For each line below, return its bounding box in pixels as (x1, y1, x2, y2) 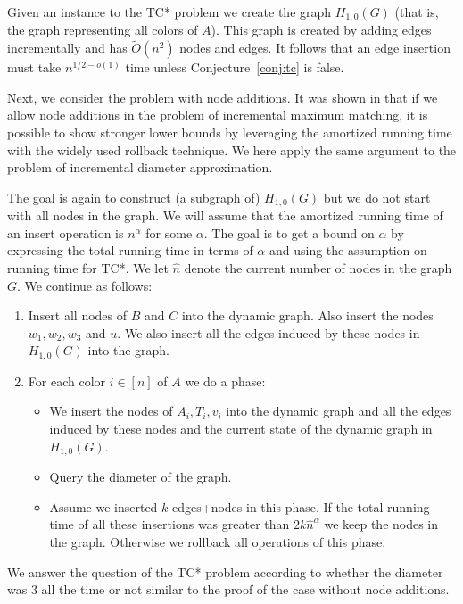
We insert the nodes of (49, 401, 173, 420)
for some (145, 223, 193, 242)
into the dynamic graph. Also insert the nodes (181, 306, 434, 325)
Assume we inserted (49, 497, 158, 516)
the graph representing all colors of (7, 21, 198, 39)
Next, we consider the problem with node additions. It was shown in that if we (7, 87, 438, 106)
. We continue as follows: (17, 276, 153, 294)
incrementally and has (7, 38, 128, 57)
